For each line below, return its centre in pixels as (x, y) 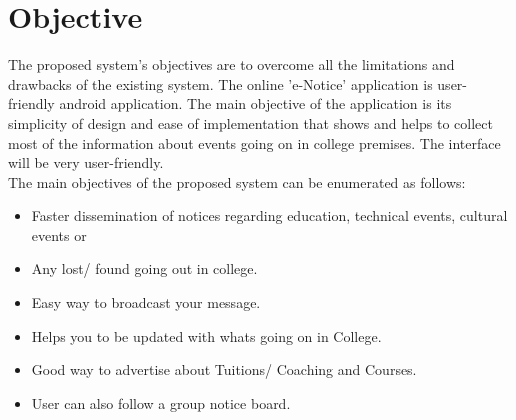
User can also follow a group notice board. (161, 402)
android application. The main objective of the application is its (255, 103)
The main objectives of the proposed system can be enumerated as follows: (237, 181)
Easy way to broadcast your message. (146, 302)
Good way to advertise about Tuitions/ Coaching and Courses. (224, 369)
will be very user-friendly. (86, 162)
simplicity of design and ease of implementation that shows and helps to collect (250, 122)
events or (59, 234)
